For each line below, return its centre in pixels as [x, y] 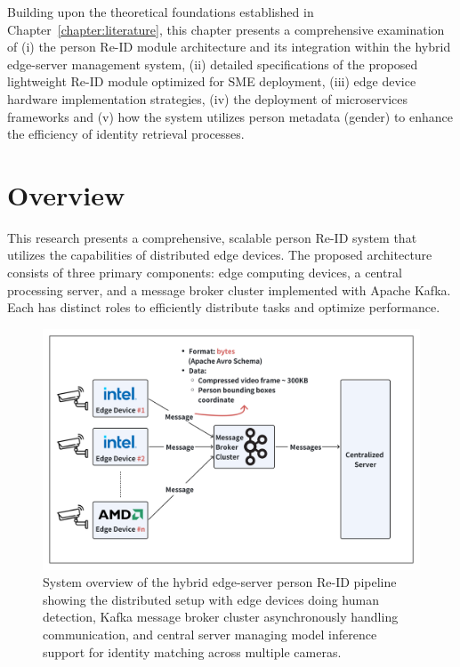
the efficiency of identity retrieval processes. [126, 134]
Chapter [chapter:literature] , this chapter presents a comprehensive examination [226, 29]
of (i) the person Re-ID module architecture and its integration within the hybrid [229, 47]
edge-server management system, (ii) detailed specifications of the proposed [213, 64]
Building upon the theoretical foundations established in [161, 12]
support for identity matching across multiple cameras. [192, 651]
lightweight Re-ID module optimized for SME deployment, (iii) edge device [212, 81]
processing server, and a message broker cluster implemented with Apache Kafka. [229, 289]
